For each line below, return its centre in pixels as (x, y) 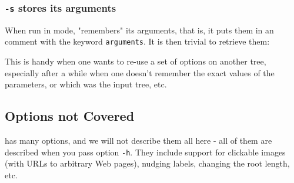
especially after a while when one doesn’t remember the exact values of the (140, 72)
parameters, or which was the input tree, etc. (86, 84)
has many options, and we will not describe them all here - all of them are (138, 140)
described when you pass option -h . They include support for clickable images (145, 152)
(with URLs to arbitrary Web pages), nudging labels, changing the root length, (147, 163)
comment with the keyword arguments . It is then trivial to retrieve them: (137, 41)
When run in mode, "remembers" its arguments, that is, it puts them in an (139, 30)
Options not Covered (70, 116)
